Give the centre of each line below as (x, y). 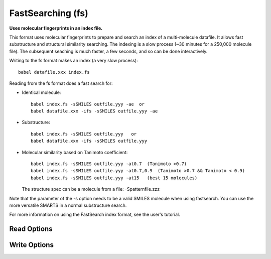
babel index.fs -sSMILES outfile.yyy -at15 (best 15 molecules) (114, 178)
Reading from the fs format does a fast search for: (61, 83)
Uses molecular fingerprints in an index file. (56, 28)
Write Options (31, 245)
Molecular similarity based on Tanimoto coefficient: (75, 152)
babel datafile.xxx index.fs (54, 72)
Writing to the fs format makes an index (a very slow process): (74, 61)
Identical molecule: (41, 92)
